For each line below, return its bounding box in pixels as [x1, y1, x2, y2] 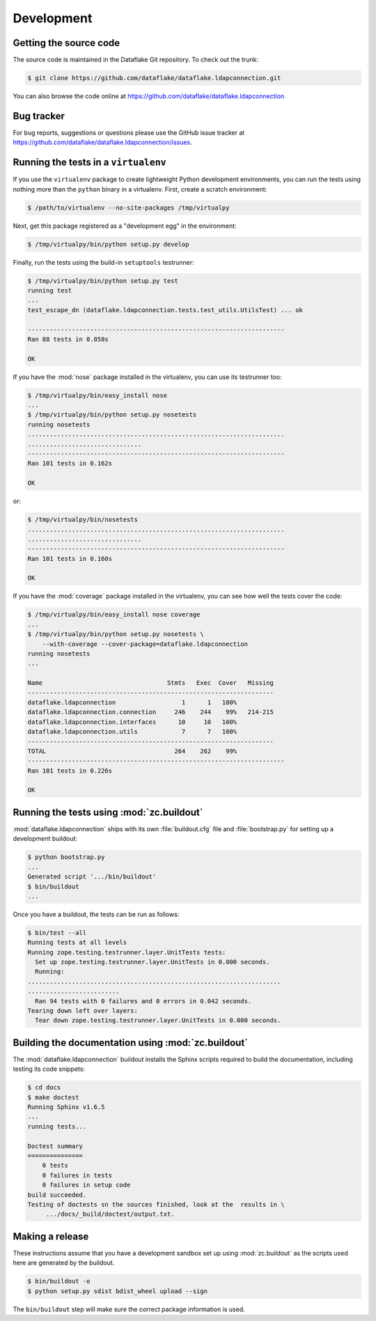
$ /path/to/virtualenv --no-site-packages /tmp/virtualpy [27, 203, 230, 212]
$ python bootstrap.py [27, 853, 105, 861]
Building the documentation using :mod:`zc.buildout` [13, 1037, 249, 1049]
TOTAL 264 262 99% [27, 747, 237, 755]
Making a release [13, 1230, 89, 1242]
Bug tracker [13, 110, 65, 122]
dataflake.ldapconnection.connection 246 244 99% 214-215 [27, 708, 274, 716]
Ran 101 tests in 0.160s [27, 555, 113, 562]
